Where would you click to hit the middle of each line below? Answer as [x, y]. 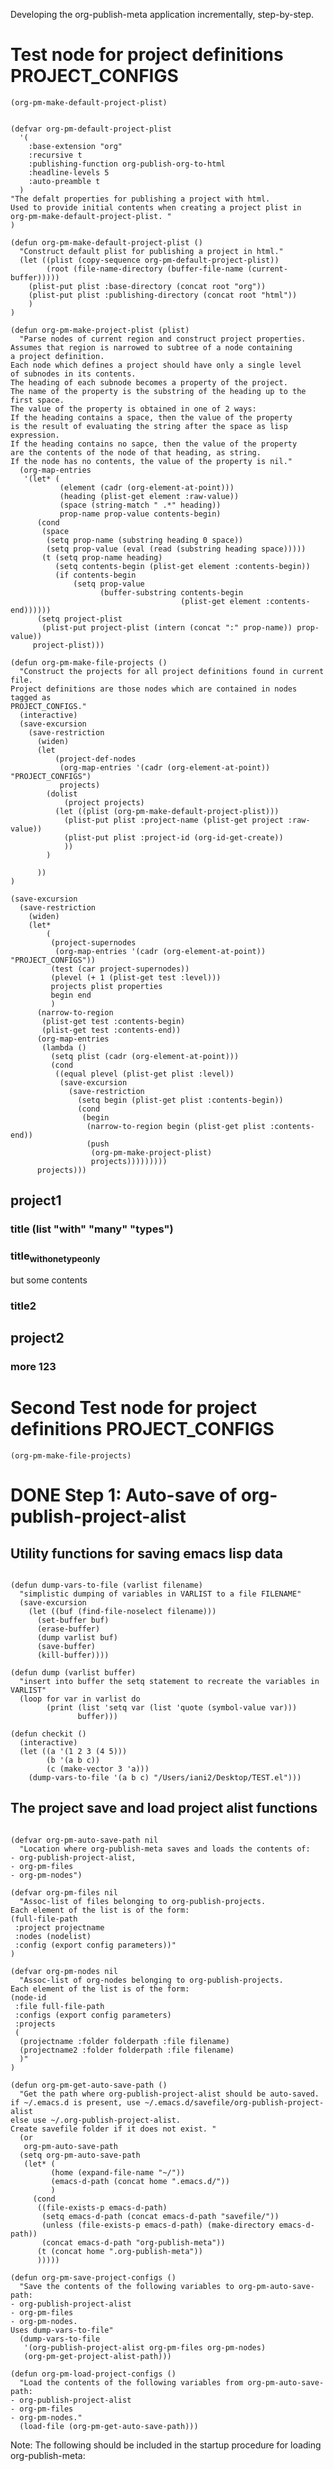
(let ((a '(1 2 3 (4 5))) [73, 1751]
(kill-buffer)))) [73, 1655]
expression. [35, 435]
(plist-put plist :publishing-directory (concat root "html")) [163, 295]
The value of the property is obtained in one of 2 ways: [133, 409]
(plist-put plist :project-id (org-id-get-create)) [173, 837]
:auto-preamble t [64, 181]
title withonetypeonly [55, 1257]
